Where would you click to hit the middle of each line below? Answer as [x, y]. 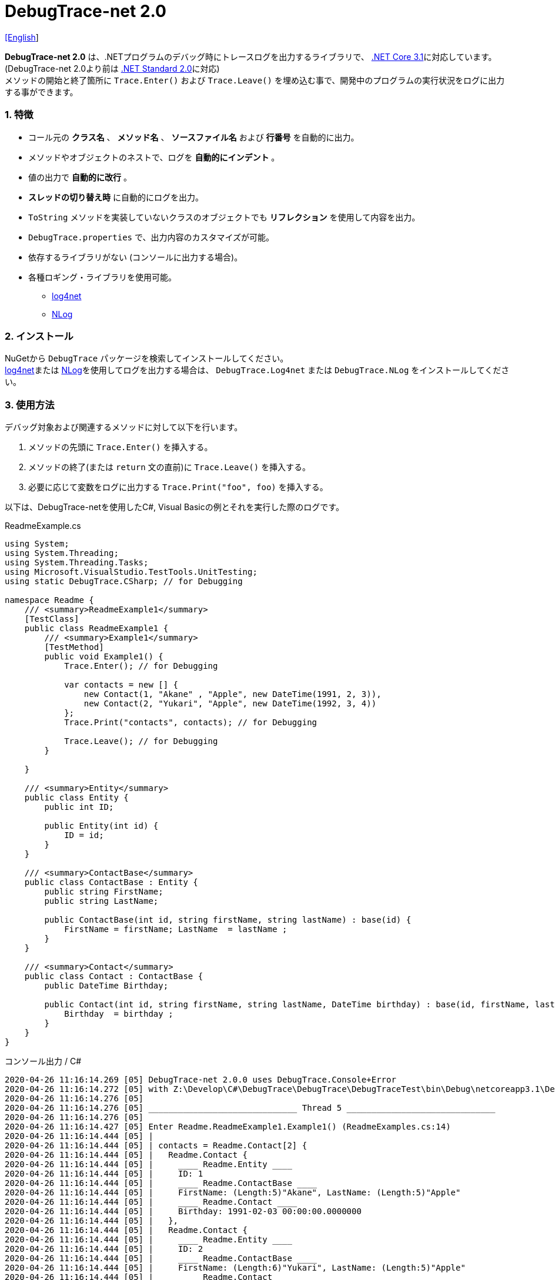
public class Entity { [76, 798]
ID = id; [84, 835]
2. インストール [39, 336]
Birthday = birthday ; [119, 1014]
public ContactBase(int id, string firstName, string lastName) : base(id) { [228, 920]
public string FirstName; [104, 892]
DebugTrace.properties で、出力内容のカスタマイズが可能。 [151, 237]
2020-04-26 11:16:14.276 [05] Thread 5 [173, 1108]
